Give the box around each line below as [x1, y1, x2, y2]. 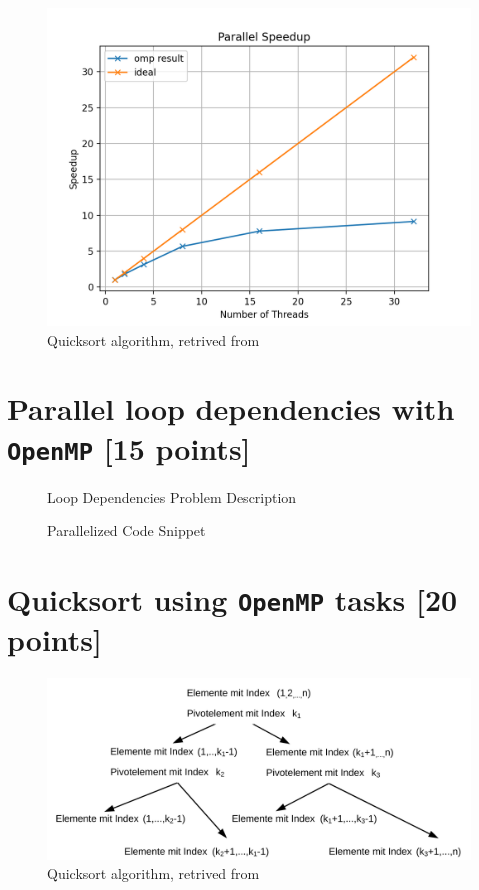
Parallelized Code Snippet [47, 520, 206, 541]
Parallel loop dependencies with [7, 388, 455, 429]
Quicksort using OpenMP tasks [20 [7, 579, 458, 619]
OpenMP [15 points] [7, 427, 251, 468]
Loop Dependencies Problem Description [47, 486, 297, 507]
